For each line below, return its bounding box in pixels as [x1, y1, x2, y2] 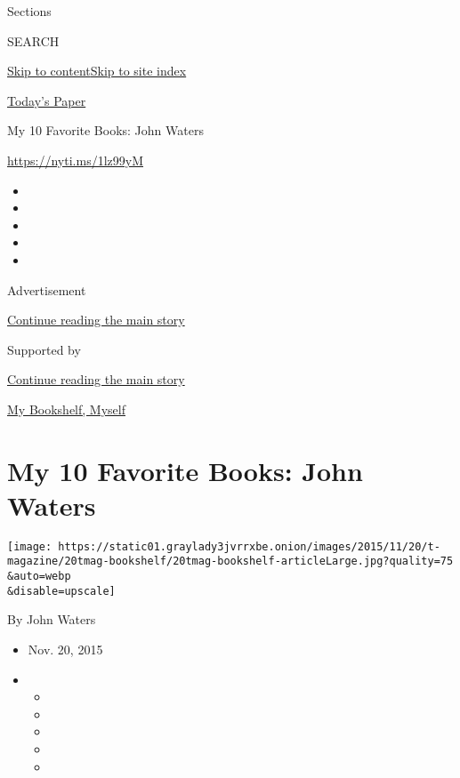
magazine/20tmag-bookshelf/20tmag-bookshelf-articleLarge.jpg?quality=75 [7, 555, 454, 568]
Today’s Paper [7, 91, 86, 109]
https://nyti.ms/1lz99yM [7, 150, 144, 169]
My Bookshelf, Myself [7, 399, 125, 418]
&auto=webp [7, 570, 71, 583]
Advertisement [7, 280, 86, 299]
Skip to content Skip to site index [7, 61, 187, 80]
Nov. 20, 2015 [28, 640, 103, 659]
